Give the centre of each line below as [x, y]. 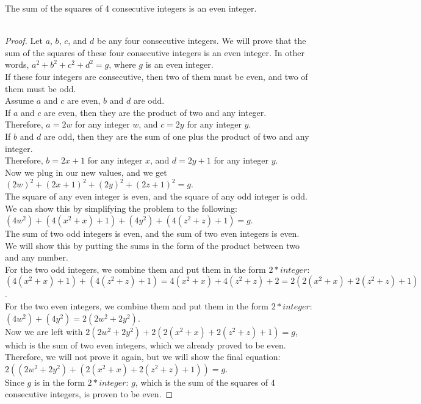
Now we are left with [44, 331]
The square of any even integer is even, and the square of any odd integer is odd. [156, 196]
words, [17, 64]
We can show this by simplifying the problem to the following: [121, 208]
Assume [20, 100]
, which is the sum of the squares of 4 [205, 382]
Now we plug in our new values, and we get [86, 172]
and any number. [37, 257]
